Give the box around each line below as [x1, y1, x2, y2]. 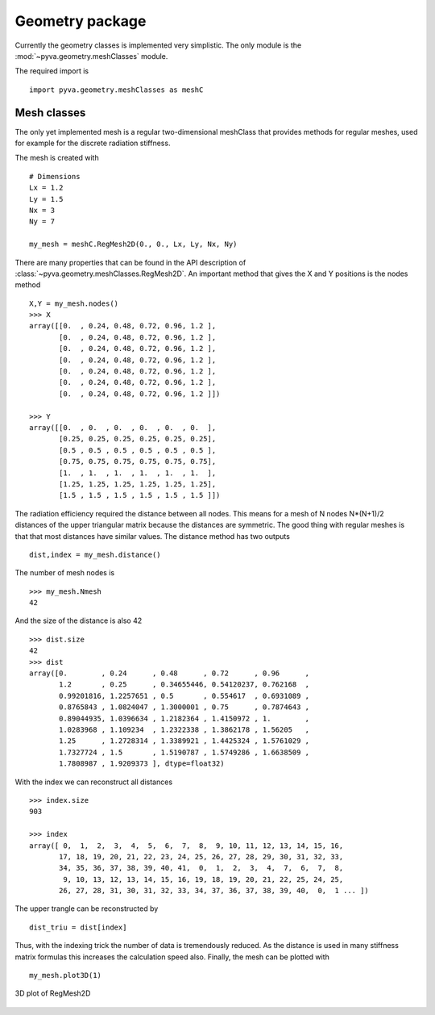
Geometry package [14, 12, 147, 30]
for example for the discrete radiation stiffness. [14, 138, 171, 148]
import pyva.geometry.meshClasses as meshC [29, 85, 204, 94]
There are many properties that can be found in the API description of [14, 257, 246, 267]
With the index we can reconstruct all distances [14, 777, 173, 787]
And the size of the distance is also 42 [14, 616, 143, 625]
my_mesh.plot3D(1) [29, 971, 102, 980]
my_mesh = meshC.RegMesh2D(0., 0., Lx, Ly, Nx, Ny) [29, 240, 238, 249]
